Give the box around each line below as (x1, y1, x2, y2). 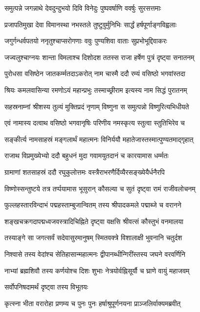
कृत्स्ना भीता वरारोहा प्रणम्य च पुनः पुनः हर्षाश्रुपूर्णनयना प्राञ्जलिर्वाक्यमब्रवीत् (4, 298, 181, 308)
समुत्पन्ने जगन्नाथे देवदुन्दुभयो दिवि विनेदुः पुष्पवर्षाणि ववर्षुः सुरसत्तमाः (4, 3, 161, 13)
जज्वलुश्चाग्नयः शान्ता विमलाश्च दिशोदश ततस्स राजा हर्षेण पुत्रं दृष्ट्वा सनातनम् (4, 52, 195, 62)
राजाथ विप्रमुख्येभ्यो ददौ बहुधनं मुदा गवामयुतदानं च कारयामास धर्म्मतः (4, 150, 169, 161)
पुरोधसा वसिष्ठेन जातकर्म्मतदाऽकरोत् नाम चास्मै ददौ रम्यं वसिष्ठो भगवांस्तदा (4, 68, 185, 79)
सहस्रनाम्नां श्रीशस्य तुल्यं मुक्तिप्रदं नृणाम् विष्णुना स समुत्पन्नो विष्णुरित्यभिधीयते (4, 101, 189, 111)
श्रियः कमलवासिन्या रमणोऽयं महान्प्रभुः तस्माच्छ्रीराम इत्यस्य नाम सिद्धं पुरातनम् (4, 84, 187, 95)
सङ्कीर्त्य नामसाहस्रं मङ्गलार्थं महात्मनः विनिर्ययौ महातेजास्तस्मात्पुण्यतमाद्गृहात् (4, 134, 194, 144)
